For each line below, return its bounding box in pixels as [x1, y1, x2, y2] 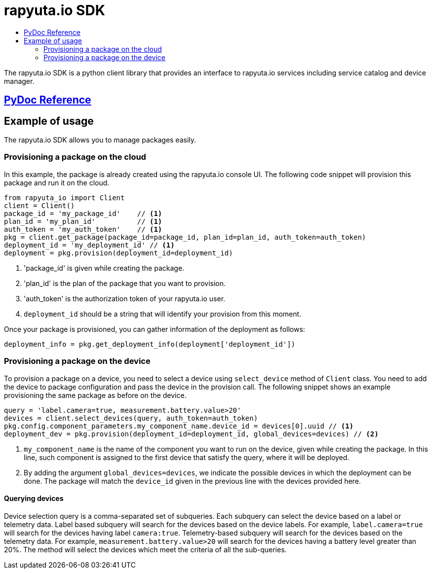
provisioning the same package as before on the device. [4, 391, 187, 399]
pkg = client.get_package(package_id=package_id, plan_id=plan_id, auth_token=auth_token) [4, 233, 366, 241]
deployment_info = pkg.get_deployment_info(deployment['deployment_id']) [4, 340, 296, 348]
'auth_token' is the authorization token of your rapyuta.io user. [24, 294, 226, 303]
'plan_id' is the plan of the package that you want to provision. [24, 279, 226, 287]
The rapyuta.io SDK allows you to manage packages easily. [4, 136, 196, 144]
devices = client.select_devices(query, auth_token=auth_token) [4, 414, 258, 422]
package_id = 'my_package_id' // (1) [4, 209, 162, 217]
